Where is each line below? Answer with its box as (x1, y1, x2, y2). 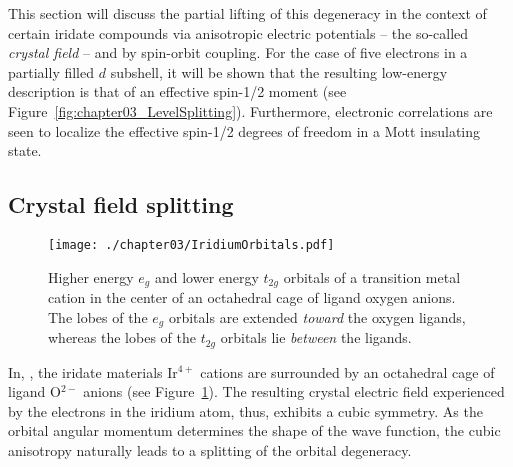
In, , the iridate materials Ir (8, 361, 178, 382)
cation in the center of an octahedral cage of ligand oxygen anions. (48, 287, 456, 308)
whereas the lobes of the (48, 327, 196, 348)
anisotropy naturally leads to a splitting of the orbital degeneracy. (8, 439, 412, 460)
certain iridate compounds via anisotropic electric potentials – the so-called (8, 22, 469, 43)
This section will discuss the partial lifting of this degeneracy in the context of (8, 3, 487, 23)
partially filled (8, 61, 95, 82)
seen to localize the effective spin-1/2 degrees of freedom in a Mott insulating (8, 120, 481, 141)
